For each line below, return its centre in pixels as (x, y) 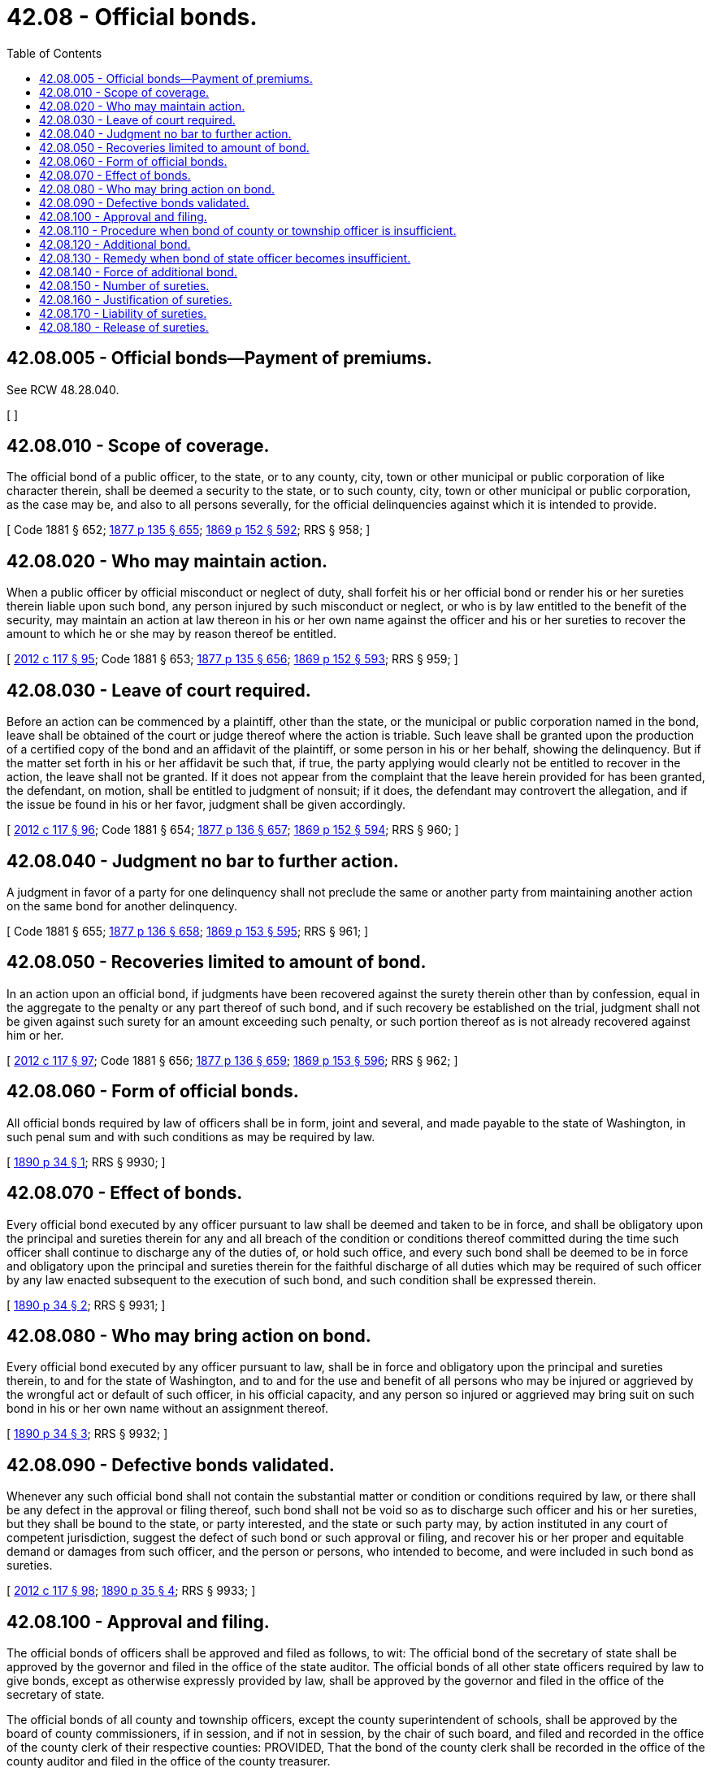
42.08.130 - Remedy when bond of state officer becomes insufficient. (225, 258)
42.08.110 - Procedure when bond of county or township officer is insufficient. (248, 230)
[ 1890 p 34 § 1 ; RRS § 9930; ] (86, 1162)
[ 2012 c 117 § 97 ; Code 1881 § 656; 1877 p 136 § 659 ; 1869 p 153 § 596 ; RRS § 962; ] (232, 1060)
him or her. (35, 1035)
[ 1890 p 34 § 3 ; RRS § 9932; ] (87, 1434)
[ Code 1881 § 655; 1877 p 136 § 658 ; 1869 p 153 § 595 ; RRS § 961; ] (188, 931)
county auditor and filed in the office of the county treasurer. (169, 1761)
